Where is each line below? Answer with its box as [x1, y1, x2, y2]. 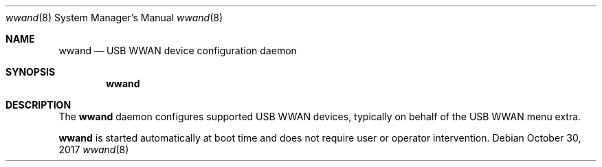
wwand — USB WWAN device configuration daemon [58, 45, 297, 56]
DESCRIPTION [5, 99, 71, 111]
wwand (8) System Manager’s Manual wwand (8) [5, 12, 223, 23]
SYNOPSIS [5, 66, 56, 78]
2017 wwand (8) [58, 144, 129, 155]
